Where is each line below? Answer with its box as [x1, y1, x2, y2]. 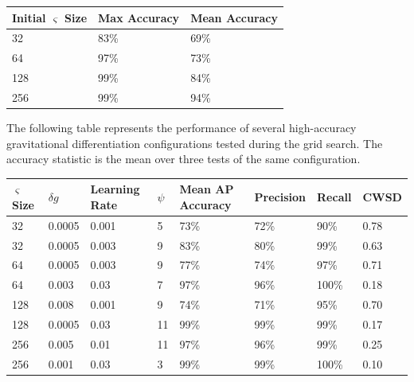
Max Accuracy [98, 9, 180, 25]
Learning [90, 181, 140, 197]
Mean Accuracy [190, 9, 279, 25]
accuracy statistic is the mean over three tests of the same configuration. [6, 150, 361, 167]
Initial [12, 9, 46, 25]
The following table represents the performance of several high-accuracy [6, 119, 357, 135]
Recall [317, 189, 352, 205]
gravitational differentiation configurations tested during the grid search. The [6, 134, 383, 151]
